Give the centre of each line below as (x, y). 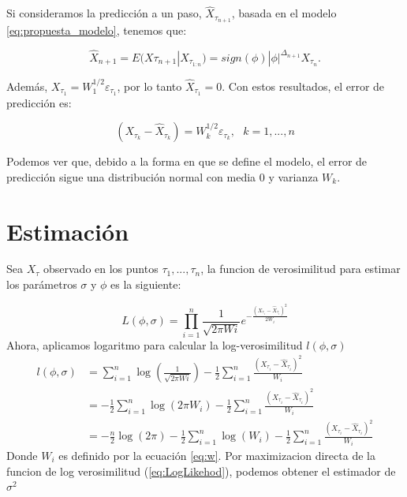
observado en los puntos (101, 269)
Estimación (68, 231)
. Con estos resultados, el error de (303, 86)
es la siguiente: (146, 284)
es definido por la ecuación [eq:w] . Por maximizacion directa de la (217, 455)
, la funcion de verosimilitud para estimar (301, 269)
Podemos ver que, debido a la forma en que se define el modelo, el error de (187, 161)
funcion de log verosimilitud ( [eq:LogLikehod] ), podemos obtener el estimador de (201, 471)
